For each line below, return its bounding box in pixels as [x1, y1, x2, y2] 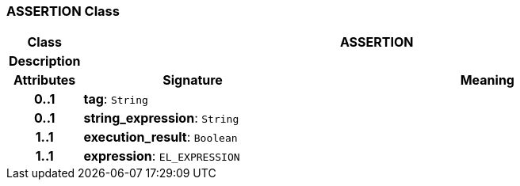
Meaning [460, 72, 514, 89]
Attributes [13, 72, 76, 89]
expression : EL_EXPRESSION [83, 148, 240, 165]
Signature [162, 72, 223, 89]
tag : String [83, 91, 148, 108]
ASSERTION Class [6, 3, 120, 19]
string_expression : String [83, 110, 239, 127]
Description [9, 53, 81, 70]
